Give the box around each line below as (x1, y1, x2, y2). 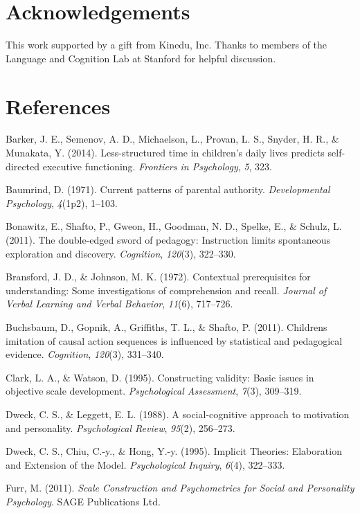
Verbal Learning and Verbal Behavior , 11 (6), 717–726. (6, 296, 233, 311)
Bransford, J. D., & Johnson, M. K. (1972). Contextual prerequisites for (6, 269, 311, 284)
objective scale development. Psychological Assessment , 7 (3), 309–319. (6, 384, 302, 398)
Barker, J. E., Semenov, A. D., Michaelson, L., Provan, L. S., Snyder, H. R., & (6, 132, 339, 146)
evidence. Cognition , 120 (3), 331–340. (6, 347, 164, 361)
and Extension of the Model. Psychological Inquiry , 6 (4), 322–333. (6, 457, 285, 471)
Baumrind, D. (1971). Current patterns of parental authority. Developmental (6, 182, 330, 197)
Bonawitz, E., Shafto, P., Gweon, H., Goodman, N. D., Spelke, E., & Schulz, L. (6, 219, 342, 233)
